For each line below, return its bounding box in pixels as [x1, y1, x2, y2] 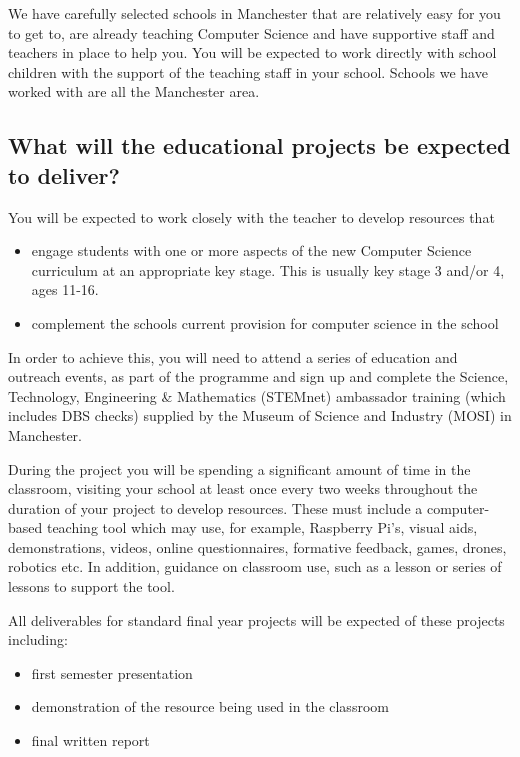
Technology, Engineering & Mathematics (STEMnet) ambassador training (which [8, 385, 506, 406]
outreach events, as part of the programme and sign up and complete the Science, [8, 366, 509, 387]
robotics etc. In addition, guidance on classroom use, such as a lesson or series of [8, 556, 502, 577]
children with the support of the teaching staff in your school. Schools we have [8, 61, 488, 82]
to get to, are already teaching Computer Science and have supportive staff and [8, 22, 495, 43]
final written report [31, 730, 150, 751]
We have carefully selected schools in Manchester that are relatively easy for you [8, 3, 501, 23]
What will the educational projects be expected [8, 130, 511, 161]
